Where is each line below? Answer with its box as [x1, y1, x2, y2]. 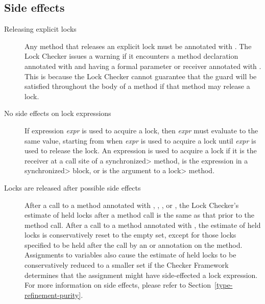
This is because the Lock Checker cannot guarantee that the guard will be [25, 71, 257, 81]
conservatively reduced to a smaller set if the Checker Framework [25, 260, 229, 270]
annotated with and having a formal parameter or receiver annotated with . [25, 60, 261, 71]
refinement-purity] [25, 289, 81, 300]
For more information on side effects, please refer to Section [25, 279, 211, 290]
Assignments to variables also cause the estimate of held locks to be [25, 249, 236, 260]
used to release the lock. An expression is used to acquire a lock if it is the [25, 145, 257, 156]
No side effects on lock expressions [4, 108, 111, 119]
